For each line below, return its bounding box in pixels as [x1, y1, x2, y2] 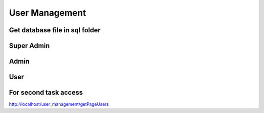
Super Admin [9, 42, 50, 50]
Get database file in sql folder [9, 26, 101, 34]
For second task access [9, 89, 83, 97]
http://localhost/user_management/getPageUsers [9, 101, 109, 107]
